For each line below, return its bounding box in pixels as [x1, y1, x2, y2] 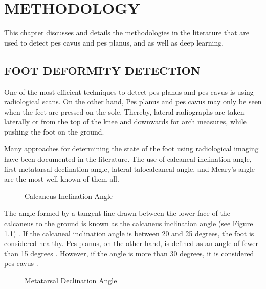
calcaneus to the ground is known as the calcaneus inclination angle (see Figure [4, 218, 253, 229]
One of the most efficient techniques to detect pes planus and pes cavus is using [4, 86, 254, 97]
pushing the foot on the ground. [4, 126, 104, 137]
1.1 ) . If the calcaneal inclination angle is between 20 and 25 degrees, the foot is [4, 228, 254, 238]
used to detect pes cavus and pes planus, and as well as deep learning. [4, 37, 224, 48]
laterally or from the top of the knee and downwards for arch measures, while [4, 116, 247, 127]
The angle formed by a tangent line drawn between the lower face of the [4, 208, 230, 218]
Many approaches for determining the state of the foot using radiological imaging [4, 143, 259, 154]
